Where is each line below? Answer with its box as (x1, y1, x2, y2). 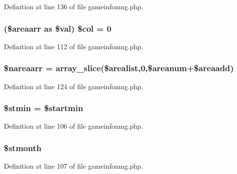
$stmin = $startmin (4, 102, 83, 114)
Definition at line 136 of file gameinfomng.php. (4, 1, 143, 11)
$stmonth (4, 141, 41, 154)
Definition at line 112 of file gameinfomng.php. (4, 41, 143, 51)
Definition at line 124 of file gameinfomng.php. (4, 81, 143, 91)
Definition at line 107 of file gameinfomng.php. (4, 161, 143, 171)
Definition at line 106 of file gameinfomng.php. (4, 121, 143, 131)
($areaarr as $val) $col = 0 (4, 22, 112, 34)
